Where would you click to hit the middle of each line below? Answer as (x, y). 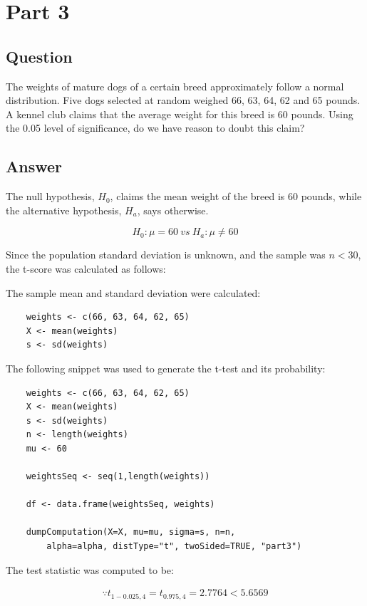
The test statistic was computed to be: (90, 569)
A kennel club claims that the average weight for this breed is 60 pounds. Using (180, 114)
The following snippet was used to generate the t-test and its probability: (166, 368)
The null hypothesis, (50, 196)
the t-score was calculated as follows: (86, 268)
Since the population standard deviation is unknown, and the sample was (166, 255)
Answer (34, 166)
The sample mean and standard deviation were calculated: (133, 292)
